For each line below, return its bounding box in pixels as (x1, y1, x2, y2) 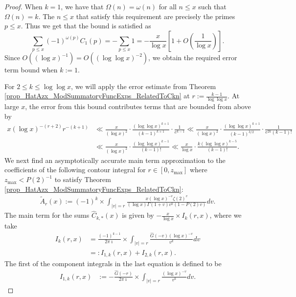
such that (198, 1, 227, 11)
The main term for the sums (4, 210, 90, 220)
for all (159, 1, 177, 11)
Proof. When (4, 1, 43, 11)
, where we (209, 210, 242, 220)
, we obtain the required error (148, 52, 237, 63)
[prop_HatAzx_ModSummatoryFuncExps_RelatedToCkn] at (4, 91, 190, 101)
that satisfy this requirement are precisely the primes (76, 11, 235, 21)
